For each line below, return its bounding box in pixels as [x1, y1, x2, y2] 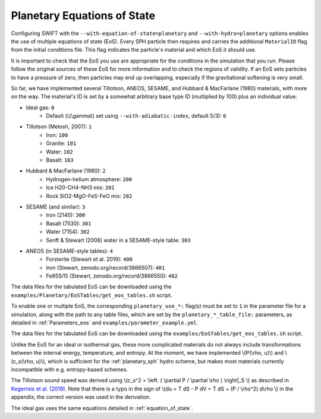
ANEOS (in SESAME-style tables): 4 [26, 247, 113, 254]
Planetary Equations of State [11, 9, 156, 22]
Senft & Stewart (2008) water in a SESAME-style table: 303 [46, 237, 191, 244]
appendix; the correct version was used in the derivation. [11, 393, 151, 401]
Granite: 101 [46, 140, 77, 147]
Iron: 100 [46, 131, 68, 138]
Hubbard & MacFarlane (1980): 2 [26, 167, 106, 175]
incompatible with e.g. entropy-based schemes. [11, 366, 128, 373]
